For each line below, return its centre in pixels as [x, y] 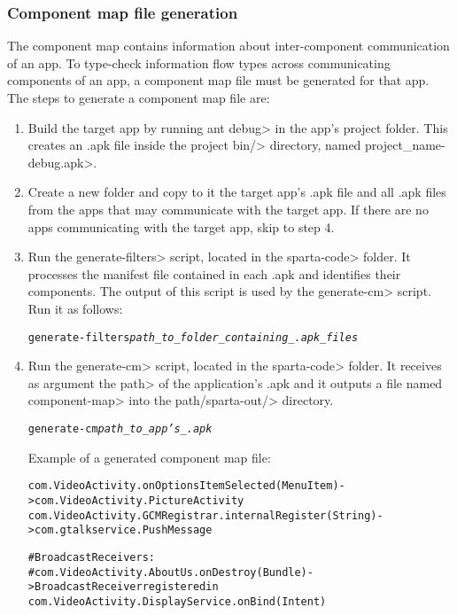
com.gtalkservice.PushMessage [123, 530]
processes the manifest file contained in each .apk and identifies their [214, 273]
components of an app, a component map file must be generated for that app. [218, 80]
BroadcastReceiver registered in [126, 587]
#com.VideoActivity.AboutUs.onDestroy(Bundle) [167, 572]
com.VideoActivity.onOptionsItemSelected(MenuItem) [183, 486]
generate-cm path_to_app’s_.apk [120, 428]
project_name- [405, 145]
